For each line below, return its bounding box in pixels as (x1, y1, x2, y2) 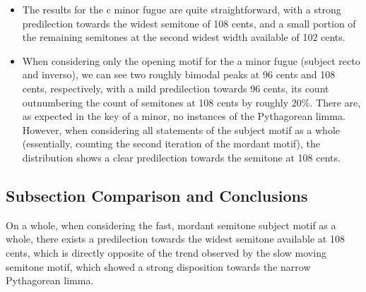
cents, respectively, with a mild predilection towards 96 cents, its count (22, 80, 329, 95)
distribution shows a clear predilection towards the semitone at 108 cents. (22, 150, 341, 164)
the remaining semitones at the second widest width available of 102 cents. (22, 30, 346, 44)
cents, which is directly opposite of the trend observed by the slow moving (6, 245, 326, 260)
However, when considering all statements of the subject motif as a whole (22, 122, 340, 137)
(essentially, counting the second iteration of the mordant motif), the (22, 136, 320, 151)
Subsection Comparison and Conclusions (6, 184, 308, 206)
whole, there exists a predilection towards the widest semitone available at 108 (6, 231, 345, 246)
